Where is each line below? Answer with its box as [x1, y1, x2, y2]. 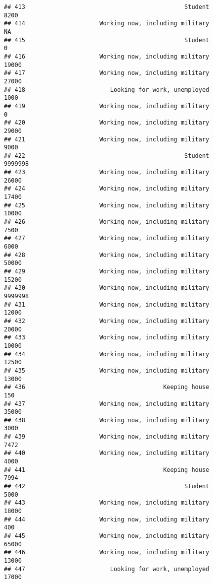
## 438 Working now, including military [4, 416, 210, 424]
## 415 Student [4, 36, 210, 44]
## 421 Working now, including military [4, 135, 210, 143]
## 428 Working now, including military [4, 251, 210, 259]
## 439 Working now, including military [4, 433, 210, 441]
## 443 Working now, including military [4, 499, 210, 507]
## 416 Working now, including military [4, 53, 210, 60]
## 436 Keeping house [4, 384, 210, 391]
